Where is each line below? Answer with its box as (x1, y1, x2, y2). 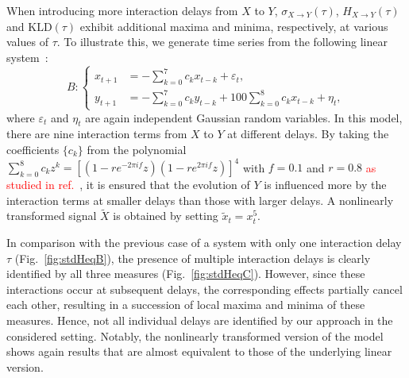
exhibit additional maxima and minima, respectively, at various (79, 17, 388, 34)
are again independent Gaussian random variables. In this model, (85, 109, 403, 125)
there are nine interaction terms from (6, 125, 187, 142)
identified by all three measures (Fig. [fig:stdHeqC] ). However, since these (6, 265, 365, 282)
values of (6, 33, 48, 50)
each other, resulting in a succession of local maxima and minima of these (6, 296, 365, 313)
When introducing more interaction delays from (6, 2, 238, 18)
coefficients (6, 141, 60, 157)
